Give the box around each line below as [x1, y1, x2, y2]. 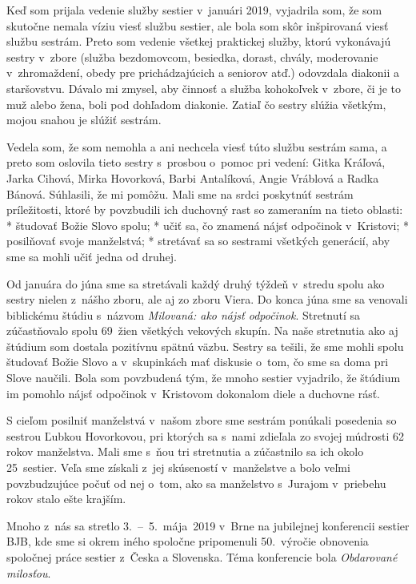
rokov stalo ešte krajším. [6, 490, 126, 507]
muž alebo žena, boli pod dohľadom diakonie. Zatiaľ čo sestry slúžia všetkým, [6, 95, 386, 112]
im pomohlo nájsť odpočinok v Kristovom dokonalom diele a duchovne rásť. [6, 385, 381, 401]
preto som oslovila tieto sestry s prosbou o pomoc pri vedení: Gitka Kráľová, [6, 154, 386, 171]
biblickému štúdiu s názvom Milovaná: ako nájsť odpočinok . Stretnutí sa [6, 306, 361, 323]
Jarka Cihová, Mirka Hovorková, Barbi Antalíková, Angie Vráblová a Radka [6, 169, 379, 186]
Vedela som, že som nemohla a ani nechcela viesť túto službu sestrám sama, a [6, 138, 387, 155]
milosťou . [6, 564, 51, 581]
